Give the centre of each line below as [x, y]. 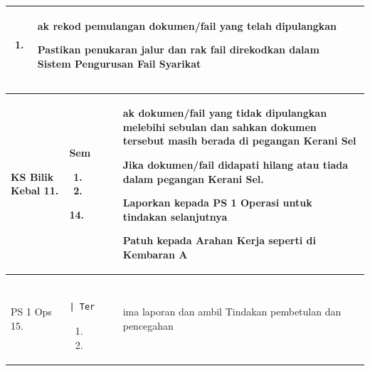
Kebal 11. [35, 190]
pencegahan [148, 326]
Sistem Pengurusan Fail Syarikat [119, 63]
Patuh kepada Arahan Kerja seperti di [220, 240]
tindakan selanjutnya [175, 216]
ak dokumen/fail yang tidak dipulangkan [225, 113]
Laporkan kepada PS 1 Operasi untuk [217, 203]
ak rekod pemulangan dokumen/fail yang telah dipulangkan [187, 25]
